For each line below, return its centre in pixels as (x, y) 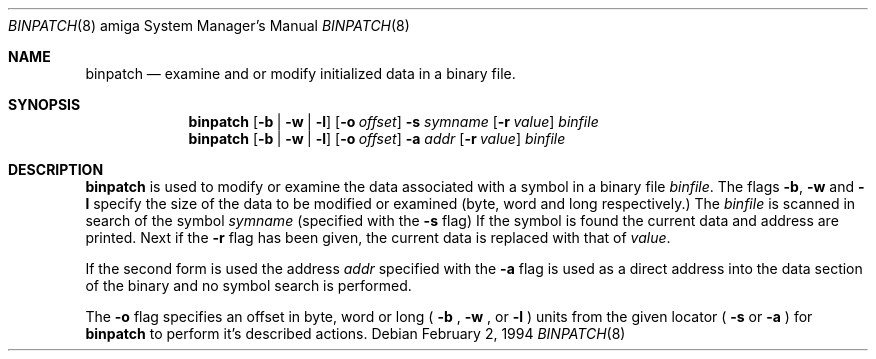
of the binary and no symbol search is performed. (248, 285)
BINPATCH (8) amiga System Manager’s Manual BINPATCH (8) (209, 25)
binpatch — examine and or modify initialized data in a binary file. (300, 73)
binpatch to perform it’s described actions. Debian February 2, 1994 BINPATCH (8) (355, 333)
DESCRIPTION (56, 169)
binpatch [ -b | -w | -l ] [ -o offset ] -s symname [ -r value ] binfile (393, 121)
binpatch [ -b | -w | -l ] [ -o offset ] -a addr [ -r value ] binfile (377, 138)
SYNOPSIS (44, 104)
